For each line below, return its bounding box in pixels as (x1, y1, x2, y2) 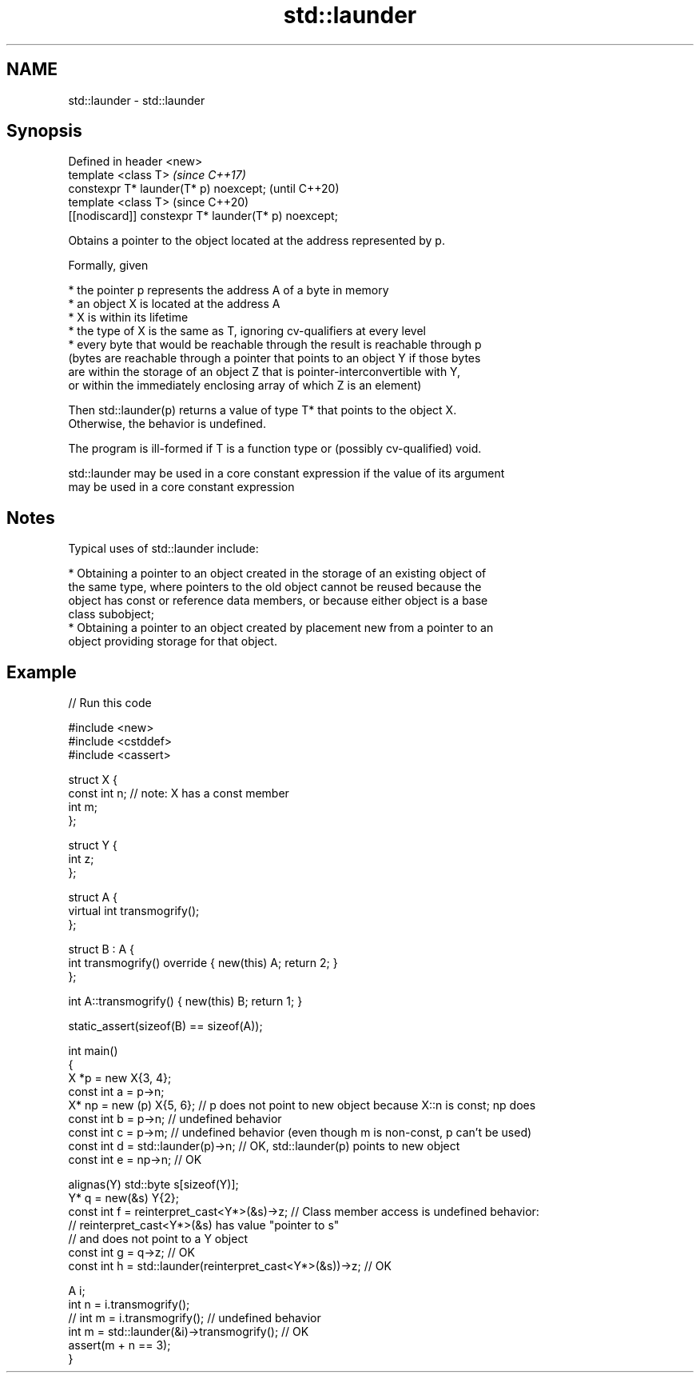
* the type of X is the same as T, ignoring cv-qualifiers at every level (68, 324, 426, 338)
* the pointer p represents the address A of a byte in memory (68, 283, 389, 298)
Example (6, 662, 77, 682)
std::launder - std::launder (68, 93, 205, 107)
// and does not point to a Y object (68, 1232, 248, 1246)
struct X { (68, 773, 117, 787)
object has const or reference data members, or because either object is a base (68, 594, 488, 608)
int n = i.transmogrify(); (68, 1297, 190, 1312)
